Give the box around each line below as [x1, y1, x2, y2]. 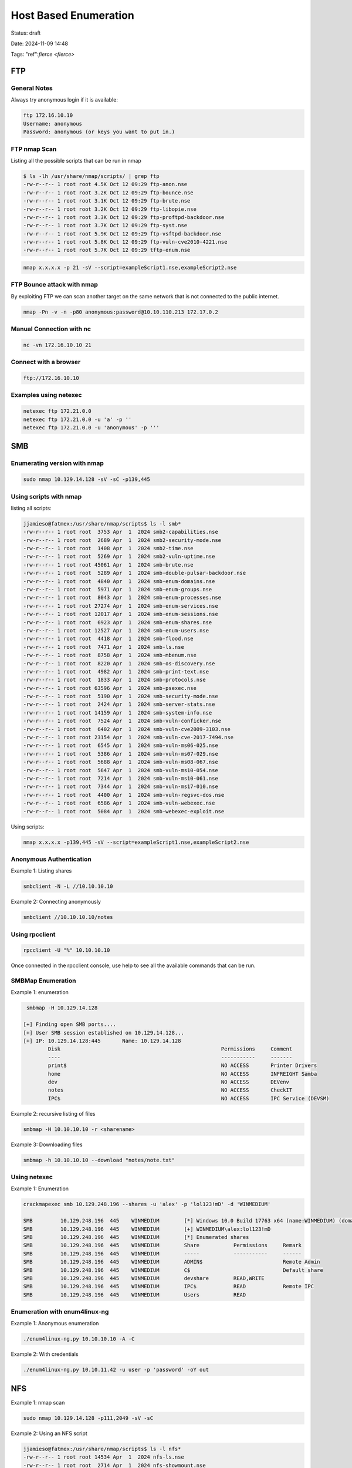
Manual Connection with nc [11, 325, 91, 333]
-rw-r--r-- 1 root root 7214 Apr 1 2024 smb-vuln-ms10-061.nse [23, 775, 218, 782]
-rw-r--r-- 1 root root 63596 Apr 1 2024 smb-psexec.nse [23, 685, 197, 691]
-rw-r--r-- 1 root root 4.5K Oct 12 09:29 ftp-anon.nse [23, 181, 188, 188]
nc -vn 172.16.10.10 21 [23, 341, 92, 348]
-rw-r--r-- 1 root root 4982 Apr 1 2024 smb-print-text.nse [23, 668, 209, 675]
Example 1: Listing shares [11, 867, 72, 874]
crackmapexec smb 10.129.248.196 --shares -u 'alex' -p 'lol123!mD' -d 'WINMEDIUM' [23, 1201, 271, 1208]
